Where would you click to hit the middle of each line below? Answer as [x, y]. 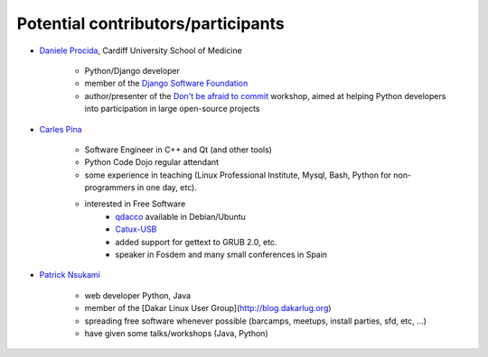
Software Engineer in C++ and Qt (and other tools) [178, 150]
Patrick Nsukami [70, 275]
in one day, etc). [167, 188]
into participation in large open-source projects [173, 109]
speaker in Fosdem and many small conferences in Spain [221, 255]
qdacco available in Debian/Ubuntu [180, 216]
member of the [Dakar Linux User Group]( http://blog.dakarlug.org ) [208, 308]
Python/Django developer [132, 70]
